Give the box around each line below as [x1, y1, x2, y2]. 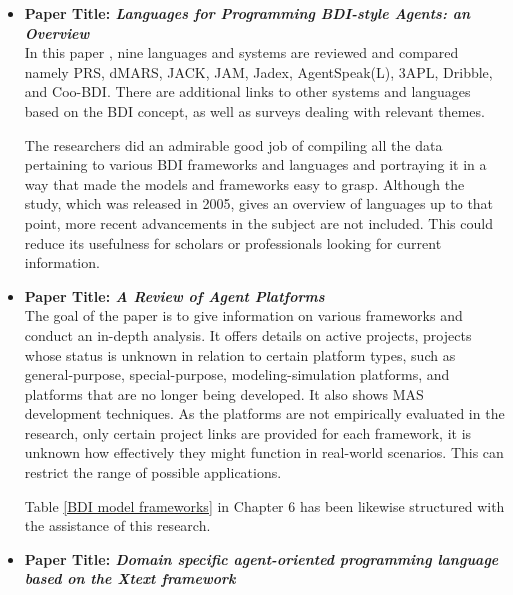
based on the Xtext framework [24, 568, 236, 589]
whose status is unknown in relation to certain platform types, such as [24, 344, 456, 365]
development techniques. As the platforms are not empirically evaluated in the [24, 403, 505, 424]
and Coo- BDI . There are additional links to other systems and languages [24, 81, 471, 102]
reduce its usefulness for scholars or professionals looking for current [24, 232, 442, 253]
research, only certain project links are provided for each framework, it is [24, 422, 472, 443]
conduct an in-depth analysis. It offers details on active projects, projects [24, 324, 472, 345]
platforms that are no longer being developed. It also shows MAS [24, 383, 424, 404]
